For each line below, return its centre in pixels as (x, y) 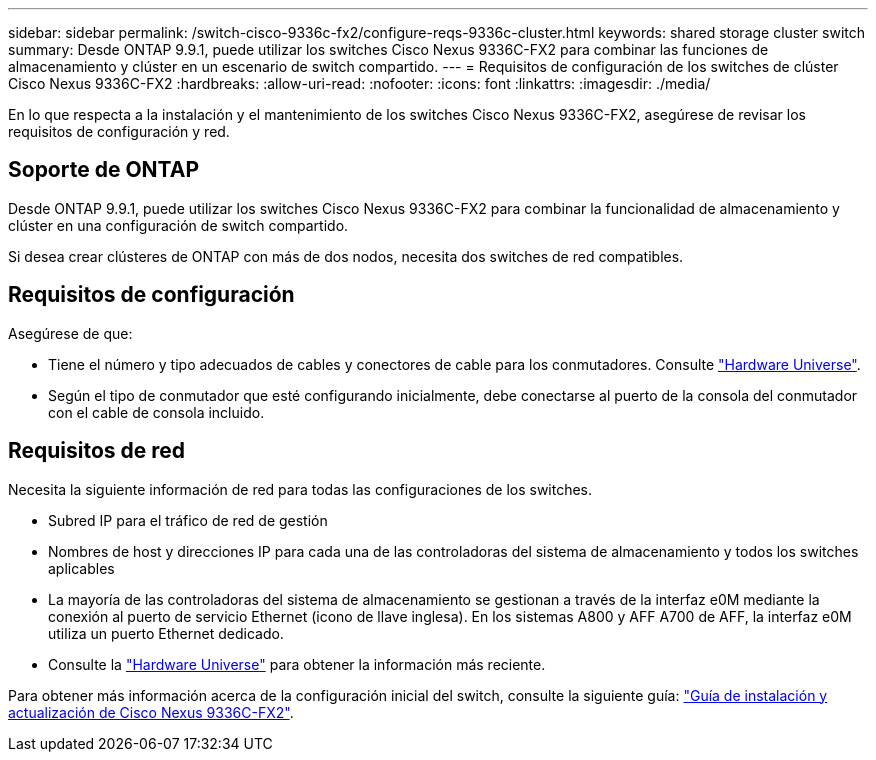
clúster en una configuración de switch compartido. (178, 225)
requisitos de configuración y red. (119, 131)
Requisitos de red (97, 451)
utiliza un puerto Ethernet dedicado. (166, 633)
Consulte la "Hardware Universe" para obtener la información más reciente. (297, 664)
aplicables (81, 568)
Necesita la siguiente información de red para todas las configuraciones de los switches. (300, 489)
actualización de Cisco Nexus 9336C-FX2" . (151, 712)
